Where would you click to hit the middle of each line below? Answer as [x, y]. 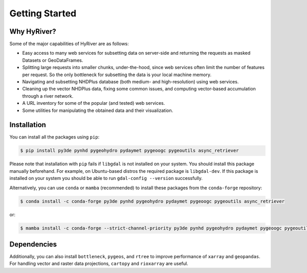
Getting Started [43, 13]
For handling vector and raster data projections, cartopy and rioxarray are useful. [99, 264]
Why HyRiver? [33, 31]
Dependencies [33, 244]
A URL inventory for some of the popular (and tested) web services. [94, 103]
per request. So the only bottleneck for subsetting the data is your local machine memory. [117, 75]
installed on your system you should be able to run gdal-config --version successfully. [106, 178]
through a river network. [48, 96]
